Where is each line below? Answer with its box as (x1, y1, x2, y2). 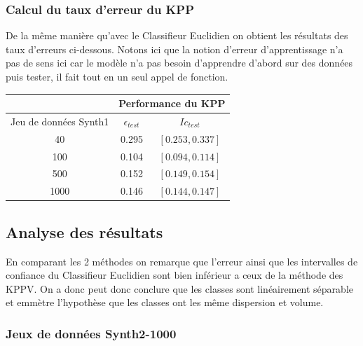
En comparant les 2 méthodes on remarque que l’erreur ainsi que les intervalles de (6, 254, 358, 268)
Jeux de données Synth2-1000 (6, 324, 177, 342)
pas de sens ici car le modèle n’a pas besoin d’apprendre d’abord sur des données (6, 55, 353, 70)
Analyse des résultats (6, 221, 163, 242)
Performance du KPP (118, 96, 226, 111)
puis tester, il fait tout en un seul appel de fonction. (6, 69, 228, 83)
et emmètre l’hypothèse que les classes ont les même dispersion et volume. (6, 295, 324, 310)
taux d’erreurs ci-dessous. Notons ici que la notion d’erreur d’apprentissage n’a (6, 41, 343, 56)
